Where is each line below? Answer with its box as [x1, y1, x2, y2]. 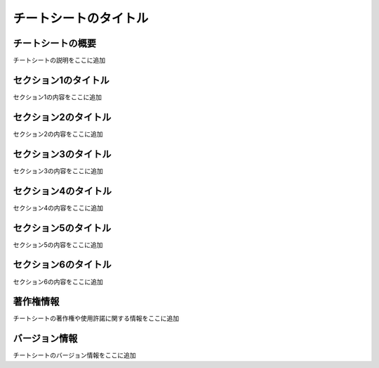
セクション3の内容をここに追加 [13, 166, 103, 175]
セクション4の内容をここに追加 [13, 203, 104, 212]
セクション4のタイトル [13, 185, 112, 197]
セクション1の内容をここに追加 [13, 92, 102, 101]
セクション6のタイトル [13, 259, 112, 271]
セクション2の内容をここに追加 [13, 129, 103, 138]
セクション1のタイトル [13, 74, 110, 86]
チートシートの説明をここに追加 [13, 56, 105, 65]
